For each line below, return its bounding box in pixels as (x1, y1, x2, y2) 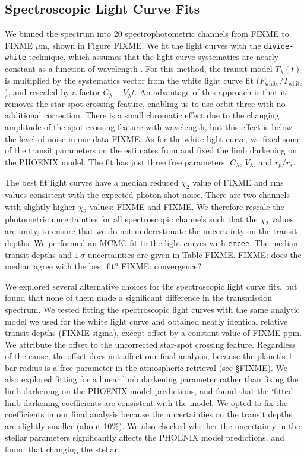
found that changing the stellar (5, 443, 118, 455)
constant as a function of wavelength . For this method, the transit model (5, 62, 273, 75)
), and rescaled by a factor (5, 86, 100, 98)
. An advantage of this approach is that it (134, 86, 286, 98)
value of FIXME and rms (192, 176, 284, 188)
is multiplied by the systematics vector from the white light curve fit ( (5, 74, 259, 86)
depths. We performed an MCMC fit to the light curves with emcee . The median (5, 236, 298, 249)
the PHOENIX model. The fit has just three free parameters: (5, 155, 227, 168)
